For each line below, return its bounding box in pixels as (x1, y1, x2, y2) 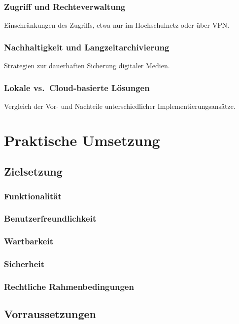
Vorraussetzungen (4, 306, 97, 322)
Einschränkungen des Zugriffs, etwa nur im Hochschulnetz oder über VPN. (4, 20, 230, 30)
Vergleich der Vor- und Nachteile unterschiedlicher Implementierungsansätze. (4, 100, 236, 111)
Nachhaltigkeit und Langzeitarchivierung (4, 41, 170, 53)
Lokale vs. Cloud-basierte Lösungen (4, 81, 150, 93)
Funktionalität (4, 189, 62, 202)
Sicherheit (4, 258, 44, 270)
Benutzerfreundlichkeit (4, 212, 97, 225)
